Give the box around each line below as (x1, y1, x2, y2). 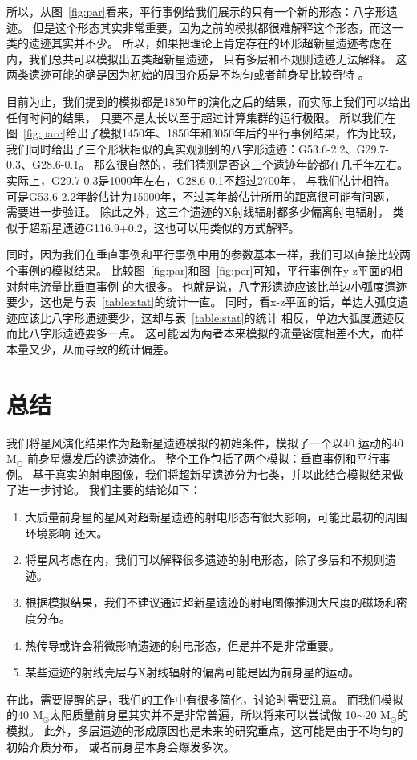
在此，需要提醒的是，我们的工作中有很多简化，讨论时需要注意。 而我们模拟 (6, 690, 403, 707)
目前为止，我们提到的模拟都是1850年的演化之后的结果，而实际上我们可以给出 (6, 92, 411, 109)
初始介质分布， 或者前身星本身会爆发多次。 (6, 738, 235, 754)
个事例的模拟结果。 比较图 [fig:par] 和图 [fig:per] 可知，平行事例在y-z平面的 (6, 261, 392, 278)
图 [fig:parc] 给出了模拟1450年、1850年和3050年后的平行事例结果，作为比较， (6, 125, 403, 141)
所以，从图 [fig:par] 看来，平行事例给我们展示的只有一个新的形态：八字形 (6, 3, 387, 19)
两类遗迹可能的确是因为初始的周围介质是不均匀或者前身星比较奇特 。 (6, 66, 370, 83)
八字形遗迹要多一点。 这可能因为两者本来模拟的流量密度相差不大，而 (28, 325, 392, 341)
